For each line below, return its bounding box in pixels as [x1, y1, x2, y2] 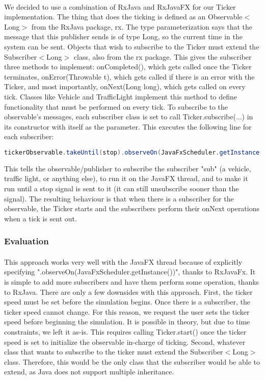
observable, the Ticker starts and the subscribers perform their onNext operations [4, 203, 260, 214]
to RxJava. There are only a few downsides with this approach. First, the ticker [4, 286, 253, 297]
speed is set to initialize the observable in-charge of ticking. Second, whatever [4, 336, 246, 347]
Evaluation [4, 235, 49, 247]
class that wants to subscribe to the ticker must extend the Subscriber [4, 346, 223, 357]
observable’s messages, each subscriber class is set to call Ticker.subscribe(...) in [4, 111, 253, 122]
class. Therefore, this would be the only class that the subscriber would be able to [4, 356, 260, 367]
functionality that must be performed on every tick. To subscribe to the [4, 101, 228, 112]
